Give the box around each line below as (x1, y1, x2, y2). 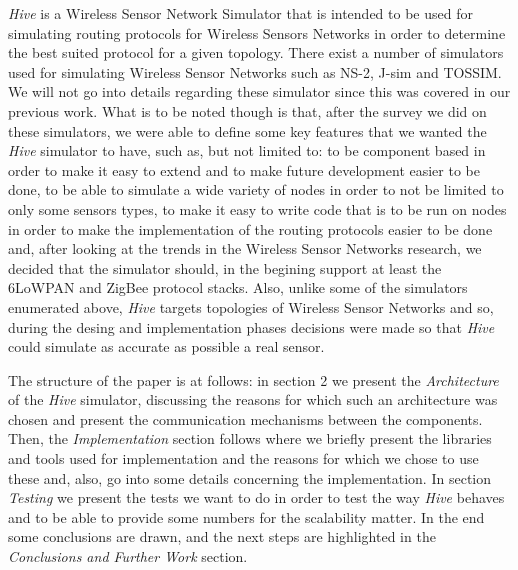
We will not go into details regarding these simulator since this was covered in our (8, 81, 511, 102)
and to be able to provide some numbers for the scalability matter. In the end (8, 506, 485, 527)
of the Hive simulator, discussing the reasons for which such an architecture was (8, 389, 498, 410)
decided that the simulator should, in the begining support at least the (8, 257, 442, 278)
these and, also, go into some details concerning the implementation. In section (8, 467, 491, 488)
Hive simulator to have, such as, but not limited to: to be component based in (8, 140, 486, 161)
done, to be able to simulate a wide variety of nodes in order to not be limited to (8, 179, 504, 200)
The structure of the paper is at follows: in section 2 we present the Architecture (8, 369, 499, 390)
